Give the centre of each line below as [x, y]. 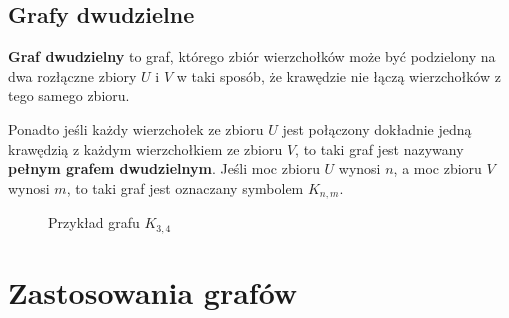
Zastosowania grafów [153, 291]
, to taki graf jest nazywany [379, 148]
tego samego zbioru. [69, 95]
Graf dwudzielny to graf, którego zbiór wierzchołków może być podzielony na [252, 56]
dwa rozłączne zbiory [72, 75]
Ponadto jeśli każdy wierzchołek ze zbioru [136, 128]
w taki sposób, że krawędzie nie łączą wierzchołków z [338, 75]
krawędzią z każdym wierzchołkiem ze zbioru [145, 148]
